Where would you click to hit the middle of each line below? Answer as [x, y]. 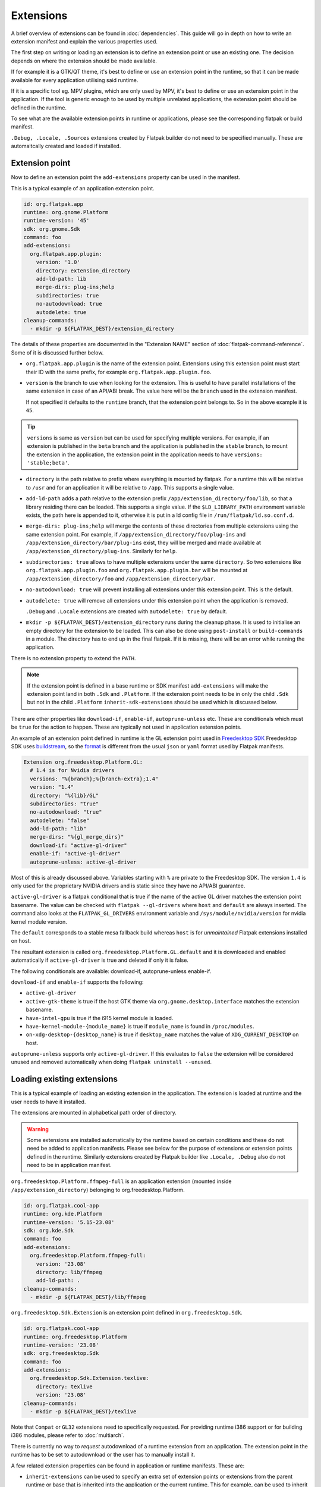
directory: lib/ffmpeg [69, 1272]
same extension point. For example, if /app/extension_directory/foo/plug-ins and [136, 534]
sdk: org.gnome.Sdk [52, 229]
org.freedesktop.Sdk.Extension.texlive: [89, 1378]
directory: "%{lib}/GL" [64, 795]
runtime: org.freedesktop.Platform [75, 1337]
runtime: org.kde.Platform [63, 1214]
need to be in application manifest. [70, 1165]
